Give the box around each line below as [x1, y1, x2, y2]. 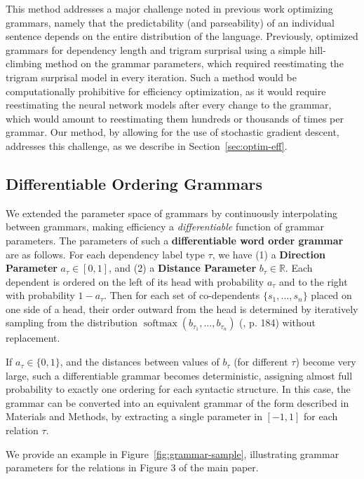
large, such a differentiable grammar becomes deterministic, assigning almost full [6, 368, 353, 382]
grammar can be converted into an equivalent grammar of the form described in [6, 395, 349, 410]
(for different [234, 354, 288, 369]
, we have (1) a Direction [212, 247, 326, 261]
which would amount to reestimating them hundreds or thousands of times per [6, 111, 344, 125]
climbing [6, 56, 42, 71]
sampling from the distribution [6, 315, 138, 330]
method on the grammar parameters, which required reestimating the [45, 56, 344, 71]
